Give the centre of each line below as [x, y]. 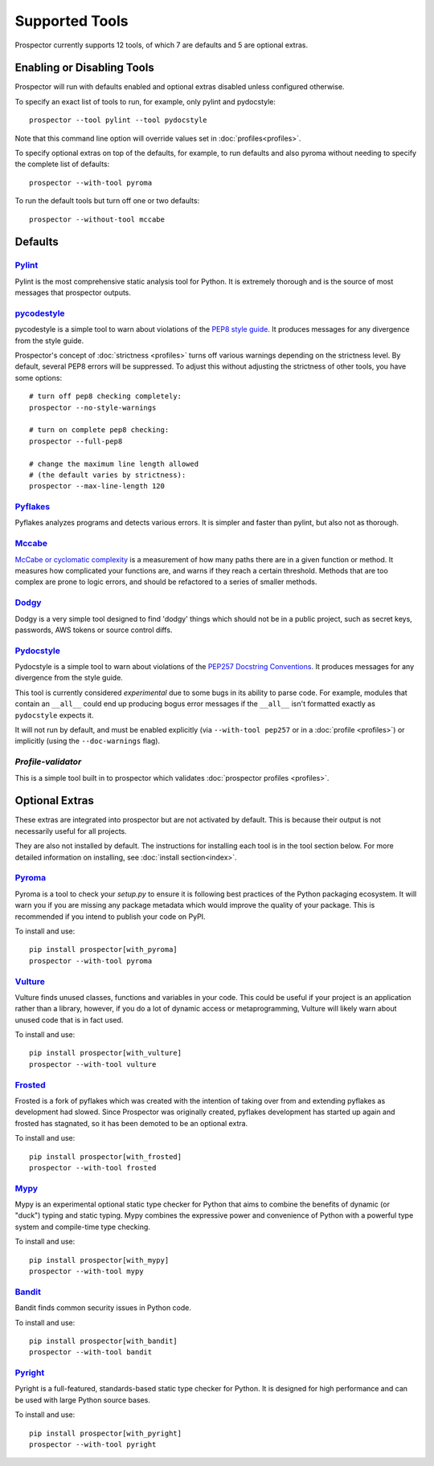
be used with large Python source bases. [82, 1400]
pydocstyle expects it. [54, 715]
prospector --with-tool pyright [93, 1445]
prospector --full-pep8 [76, 441]
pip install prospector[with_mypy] [99, 1260]
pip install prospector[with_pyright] [106, 1433]
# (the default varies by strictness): [108, 475]
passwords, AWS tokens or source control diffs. [94, 630]
